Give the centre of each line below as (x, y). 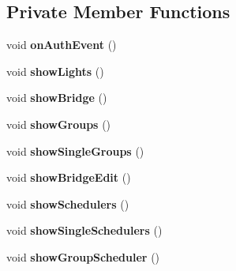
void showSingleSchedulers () (84, 230)
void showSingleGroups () (75, 151)
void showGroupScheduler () (83, 256)
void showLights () (55, 71)
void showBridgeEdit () (69, 177)
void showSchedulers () (68, 203)
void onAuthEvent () (62, 45)
